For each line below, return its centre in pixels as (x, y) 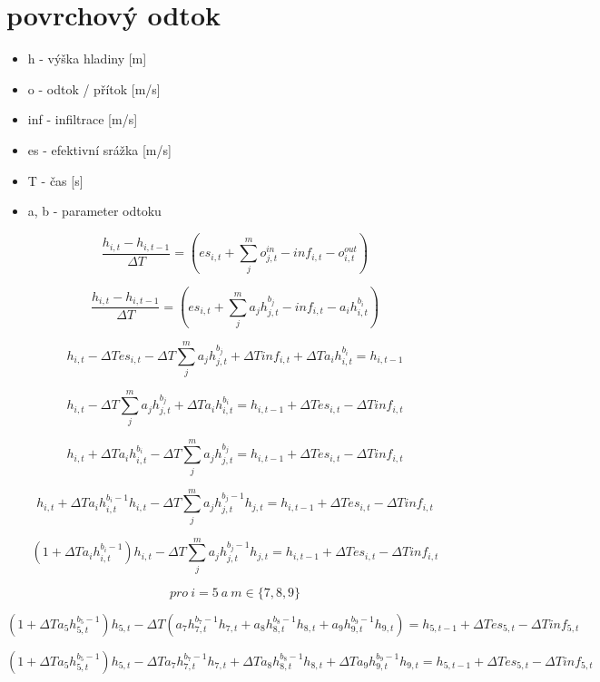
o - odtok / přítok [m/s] (94, 88)
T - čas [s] (55, 180)
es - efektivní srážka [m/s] (99, 149)
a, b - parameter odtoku (94, 211)
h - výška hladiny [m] (87, 58)
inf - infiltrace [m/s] (83, 119)
